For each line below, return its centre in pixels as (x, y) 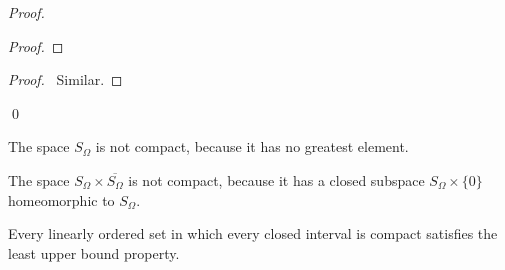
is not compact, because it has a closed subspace (276, 179)
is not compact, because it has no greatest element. (252, 146)
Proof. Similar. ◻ (65, 79)
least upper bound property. (94, 252)
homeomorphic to (61, 199)
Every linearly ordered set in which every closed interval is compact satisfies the (253, 233)
